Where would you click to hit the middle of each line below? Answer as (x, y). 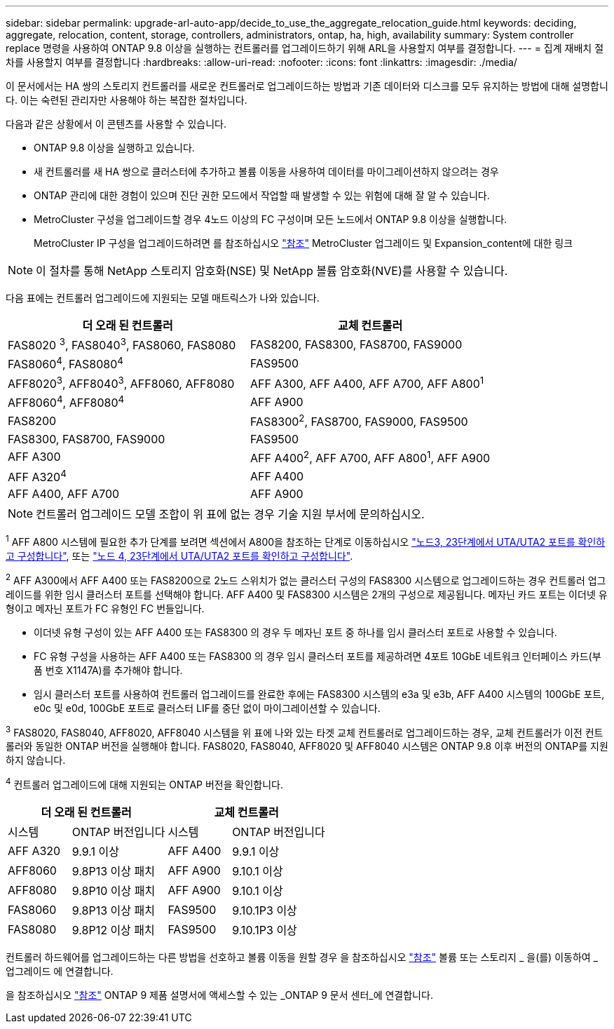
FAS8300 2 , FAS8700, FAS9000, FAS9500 (359, 421)
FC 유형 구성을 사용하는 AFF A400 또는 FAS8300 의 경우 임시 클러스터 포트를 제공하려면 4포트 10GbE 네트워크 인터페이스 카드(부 (318, 656)
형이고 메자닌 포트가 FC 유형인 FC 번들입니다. (105, 608)
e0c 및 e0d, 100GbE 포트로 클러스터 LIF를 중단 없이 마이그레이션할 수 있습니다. (207, 708)
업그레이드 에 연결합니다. (60, 971)
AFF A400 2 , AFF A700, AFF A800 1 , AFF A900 (370, 457)
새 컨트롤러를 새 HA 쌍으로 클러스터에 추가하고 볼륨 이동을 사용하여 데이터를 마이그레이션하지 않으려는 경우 (266, 171)
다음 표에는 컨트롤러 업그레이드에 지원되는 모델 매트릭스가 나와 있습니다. (163, 298)
